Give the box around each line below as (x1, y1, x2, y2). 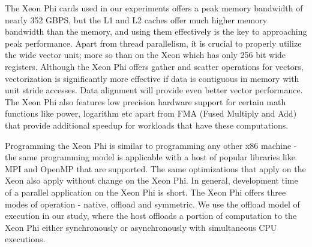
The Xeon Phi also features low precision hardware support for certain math (5, 95, 286, 108)
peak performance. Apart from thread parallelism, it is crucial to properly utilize (5, 36, 302, 49)
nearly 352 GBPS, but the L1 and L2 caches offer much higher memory (5, 13, 268, 26)
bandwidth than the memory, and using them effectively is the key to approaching (5, 25, 307, 38)
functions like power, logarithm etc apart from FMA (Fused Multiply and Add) (5, 107, 297, 120)
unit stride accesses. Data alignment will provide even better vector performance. (5, 84, 303, 96)
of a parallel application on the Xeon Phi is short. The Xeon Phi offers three (5, 185, 286, 198)
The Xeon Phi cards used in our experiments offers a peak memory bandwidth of (5, 2, 303, 14)
